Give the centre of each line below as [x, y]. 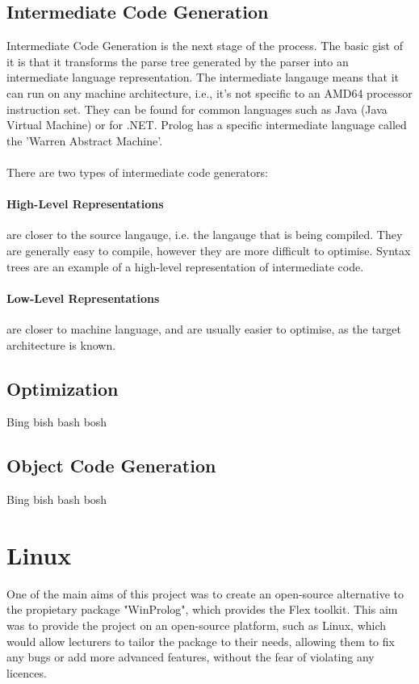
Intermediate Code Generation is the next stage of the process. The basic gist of [205, 46]
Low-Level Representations [83, 298]
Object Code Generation [111, 466]
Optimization [63, 388]
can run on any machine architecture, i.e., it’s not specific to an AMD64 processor [209, 92]
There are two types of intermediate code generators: [137, 172]
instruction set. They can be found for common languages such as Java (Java [197, 109]
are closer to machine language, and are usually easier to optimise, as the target [204, 328]
